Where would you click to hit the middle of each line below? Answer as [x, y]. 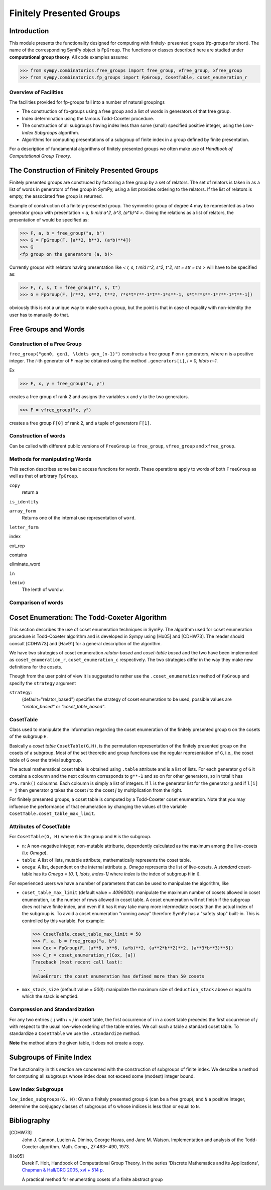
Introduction [29, 31]
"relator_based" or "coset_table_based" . [64, 706]
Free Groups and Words [47, 329]
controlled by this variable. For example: [63, 921]
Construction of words [37, 436]
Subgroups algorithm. [57, 132]
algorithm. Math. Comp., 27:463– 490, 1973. [85, 1147]
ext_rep [17, 546]
